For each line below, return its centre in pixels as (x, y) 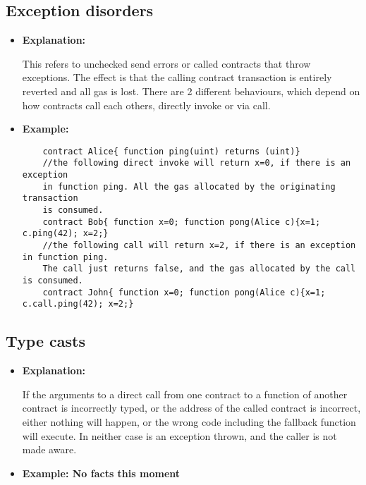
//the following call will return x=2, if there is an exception (199, 246)
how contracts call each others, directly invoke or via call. (146, 105)
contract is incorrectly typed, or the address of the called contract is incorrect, (191, 408)
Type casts (46, 341)
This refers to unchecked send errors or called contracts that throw (166, 63)
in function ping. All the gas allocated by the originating (189, 186)
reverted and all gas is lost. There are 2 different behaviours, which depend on (191, 91)
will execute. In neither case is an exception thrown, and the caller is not (179, 435)
